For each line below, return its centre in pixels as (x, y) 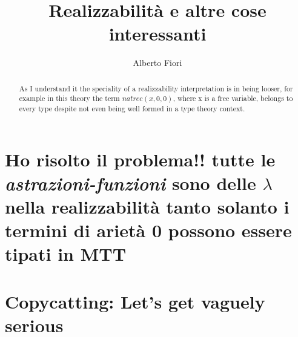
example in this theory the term (69, 98)
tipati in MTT (66, 254)
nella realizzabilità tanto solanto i (147, 207)
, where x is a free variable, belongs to (233, 98)
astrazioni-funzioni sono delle (131, 183)
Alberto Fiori (157, 63)
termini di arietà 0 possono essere (148, 230)
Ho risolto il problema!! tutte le (140, 159)
